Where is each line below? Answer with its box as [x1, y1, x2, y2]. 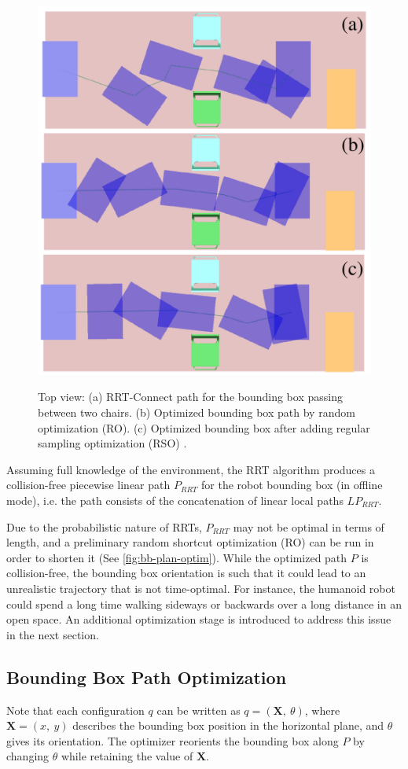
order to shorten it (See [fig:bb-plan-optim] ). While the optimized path [6, 549, 347, 565]
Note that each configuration [6, 701, 145, 718]
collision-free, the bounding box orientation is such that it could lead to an [6, 565, 366, 581]
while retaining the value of [61, 748, 193, 764]
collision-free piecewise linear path [6, 476, 171, 493]
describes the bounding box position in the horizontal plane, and [72, 717, 384, 734]
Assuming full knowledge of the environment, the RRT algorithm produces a [6, 461, 375, 477]
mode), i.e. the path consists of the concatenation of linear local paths [6, 492, 344, 509]
